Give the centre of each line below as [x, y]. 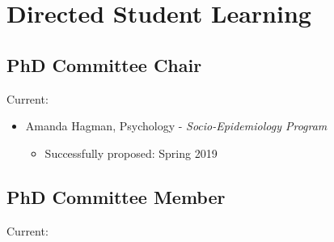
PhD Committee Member [116, 196]
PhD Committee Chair [104, 64]
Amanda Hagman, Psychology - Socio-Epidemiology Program [176, 126]
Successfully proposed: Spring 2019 [131, 153]
